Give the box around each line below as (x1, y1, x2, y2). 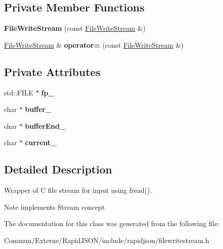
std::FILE (4, 87, 34, 97)
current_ (25, 137, 57, 148)
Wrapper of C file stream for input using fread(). (4, 185, 152, 195)
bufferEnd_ (25, 120, 66, 131)
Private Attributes (4, 64, 101, 79)
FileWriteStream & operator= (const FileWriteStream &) (4, 39, 184, 50)
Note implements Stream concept (4, 201, 105, 212)
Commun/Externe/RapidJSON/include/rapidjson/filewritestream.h (4, 235, 209, 245)
